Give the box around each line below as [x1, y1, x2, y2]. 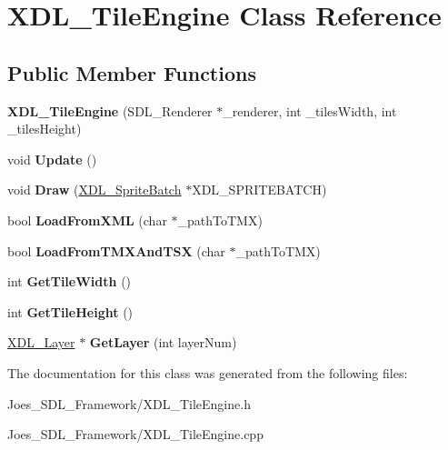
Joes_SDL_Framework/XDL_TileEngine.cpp [7, 425, 264, 444]
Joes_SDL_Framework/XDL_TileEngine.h [7, 394, 251, 413]
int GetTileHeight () [7, 302, 134, 321]
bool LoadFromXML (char [7, 210, 167, 229]
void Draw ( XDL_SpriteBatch [7, 180, 182, 199]
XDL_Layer [7, 333, 75, 352]
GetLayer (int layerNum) [89, 333, 237, 352]
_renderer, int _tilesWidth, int [223, 101, 397, 120]
